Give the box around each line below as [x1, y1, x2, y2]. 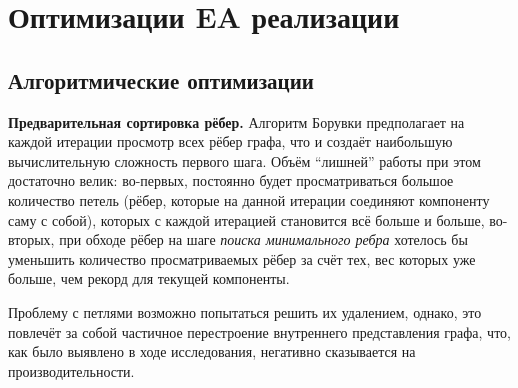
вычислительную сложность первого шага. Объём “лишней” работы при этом [8, 150, 481, 171]
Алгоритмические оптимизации [8, 64, 314, 95]
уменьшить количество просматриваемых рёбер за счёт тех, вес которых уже [8, 248, 476, 269]
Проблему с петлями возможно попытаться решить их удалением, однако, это [8, 301, 482, 322]
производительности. [8, 360, 135, 381]
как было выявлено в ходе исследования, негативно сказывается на [8, 341, 416, 362]
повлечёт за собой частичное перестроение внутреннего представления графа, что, [8, 321, 511, 342]
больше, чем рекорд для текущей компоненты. [8, 268, 290, 289]
